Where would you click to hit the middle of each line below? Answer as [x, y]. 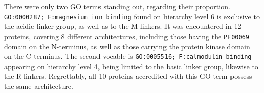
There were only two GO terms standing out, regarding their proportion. [117, 6]
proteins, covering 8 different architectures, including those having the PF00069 [127, 36]
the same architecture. [39, 86]
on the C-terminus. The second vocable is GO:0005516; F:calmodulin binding [128, 56]
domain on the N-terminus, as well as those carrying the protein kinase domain [127, 46]
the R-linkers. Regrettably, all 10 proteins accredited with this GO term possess [128, 76]
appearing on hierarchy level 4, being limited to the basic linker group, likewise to [131, 66]
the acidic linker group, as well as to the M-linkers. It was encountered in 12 [123, 26]
